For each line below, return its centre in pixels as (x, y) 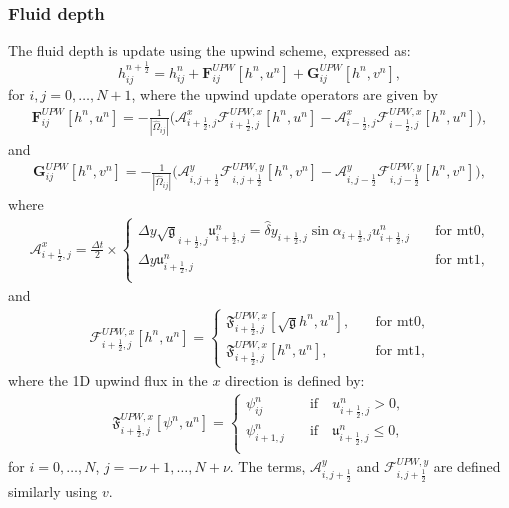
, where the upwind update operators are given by (284, 94)
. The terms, (267, 465)
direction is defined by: (295, 379)
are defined (467, 465)
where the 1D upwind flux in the (108, 379)
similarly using (53, 490)
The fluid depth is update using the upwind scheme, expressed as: (209, 50)
